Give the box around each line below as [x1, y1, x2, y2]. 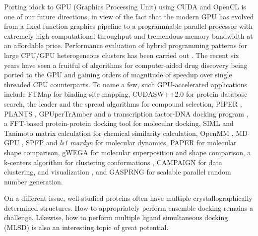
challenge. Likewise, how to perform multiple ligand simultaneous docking [4, 212, 228, 223]
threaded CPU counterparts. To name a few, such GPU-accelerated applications [4, 79, 248, 89]
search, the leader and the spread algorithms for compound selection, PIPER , [4, 98, 242, 109]
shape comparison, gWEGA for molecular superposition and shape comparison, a [4, 147, 251, 157]
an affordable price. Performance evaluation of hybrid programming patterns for [4, 40, 247, 51]
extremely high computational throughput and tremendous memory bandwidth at [4, 30, 253, 41]
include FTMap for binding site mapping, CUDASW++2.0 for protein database [4, 89, 248, 99]
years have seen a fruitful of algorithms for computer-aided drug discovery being [4, 59, 248, 70]
